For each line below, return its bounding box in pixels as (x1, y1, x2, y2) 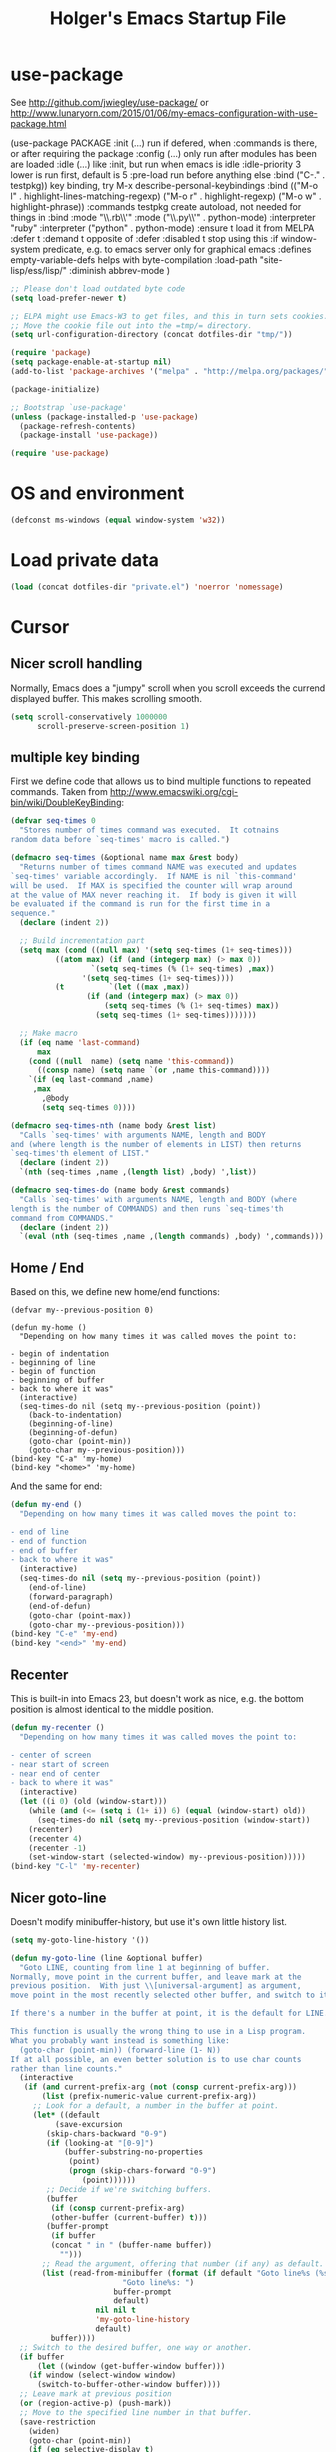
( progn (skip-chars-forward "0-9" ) (68, 2166, 217, 2176)
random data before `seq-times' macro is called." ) (10, 835, 230, 845)
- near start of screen (10, 1759, 110, 1769)
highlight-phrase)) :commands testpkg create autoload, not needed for (10, 200, 302, 212)
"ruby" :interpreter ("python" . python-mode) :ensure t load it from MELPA (10, 222, 315, 234)
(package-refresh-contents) (19, 421, 137, 431)
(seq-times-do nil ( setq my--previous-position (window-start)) (36, 1815, 311, 1825)
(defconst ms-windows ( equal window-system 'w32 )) (10, 515, 226, 526)
